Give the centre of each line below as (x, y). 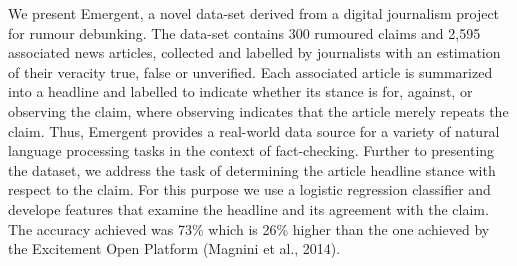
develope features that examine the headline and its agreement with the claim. (248, 208)
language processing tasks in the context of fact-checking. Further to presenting (251, 150)
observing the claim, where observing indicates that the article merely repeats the (258, 110)
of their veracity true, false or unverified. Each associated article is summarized (250, 71)
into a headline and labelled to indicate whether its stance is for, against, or (240, 91)
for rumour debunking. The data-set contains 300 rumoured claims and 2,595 (244, 32)
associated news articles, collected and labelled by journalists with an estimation (254, 52)
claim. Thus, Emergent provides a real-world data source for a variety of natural (254, 130)
